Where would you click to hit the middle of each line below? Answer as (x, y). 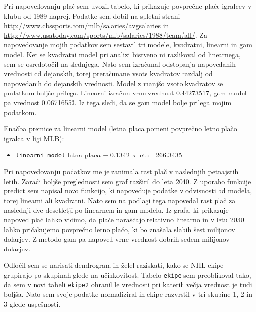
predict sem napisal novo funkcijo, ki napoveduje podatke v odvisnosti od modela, (128, 191)
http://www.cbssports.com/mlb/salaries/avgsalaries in (87, 25)
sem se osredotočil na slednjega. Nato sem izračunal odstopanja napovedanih (120, 64)
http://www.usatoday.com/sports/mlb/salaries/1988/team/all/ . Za (106, 35)
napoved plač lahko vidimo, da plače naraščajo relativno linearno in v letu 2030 (124, 219)
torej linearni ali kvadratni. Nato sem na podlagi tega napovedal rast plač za (120, 200)
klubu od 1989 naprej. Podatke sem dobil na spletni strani (92, 16)
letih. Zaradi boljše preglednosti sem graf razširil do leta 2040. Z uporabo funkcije (128, 181)
